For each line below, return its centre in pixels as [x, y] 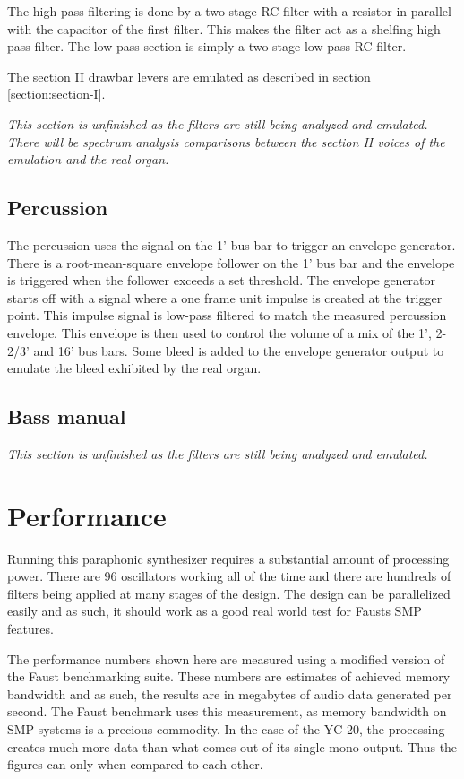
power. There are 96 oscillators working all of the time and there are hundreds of [229, 576]
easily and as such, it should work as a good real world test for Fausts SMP [215, 611]
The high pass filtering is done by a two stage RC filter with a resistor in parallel [229, 11]
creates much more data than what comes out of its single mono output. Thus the [232, 746]
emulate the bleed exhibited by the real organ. [134, 368]
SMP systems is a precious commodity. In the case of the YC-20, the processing [226, 728]
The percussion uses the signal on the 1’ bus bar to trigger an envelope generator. [232, 244]
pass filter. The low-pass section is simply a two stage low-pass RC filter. [207, 46]
